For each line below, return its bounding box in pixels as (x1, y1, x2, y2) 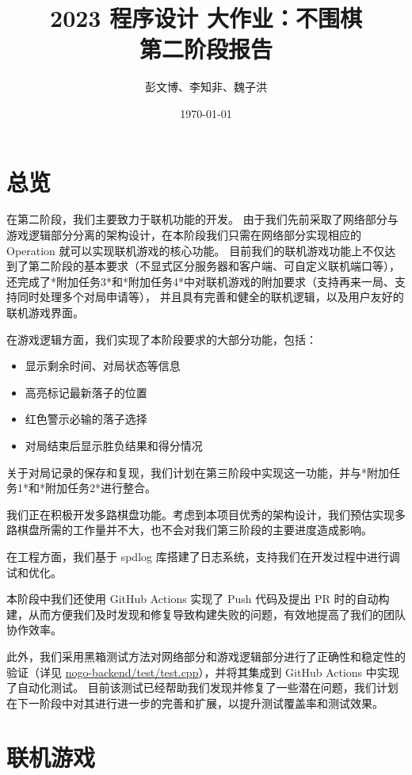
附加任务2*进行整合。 (44, 479, 156, 496)
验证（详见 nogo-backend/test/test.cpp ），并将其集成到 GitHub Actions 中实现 (6, 663, 399, 680)
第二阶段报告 (139, 32, 273, 65)
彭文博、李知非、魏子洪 (145, 78, 267, 95)
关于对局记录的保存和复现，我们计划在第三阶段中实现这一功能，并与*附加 (6, 464, 389, 480)
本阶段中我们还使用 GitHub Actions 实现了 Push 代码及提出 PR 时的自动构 (6, 590, 390, 607)
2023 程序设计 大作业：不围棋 (50, 2, 362, 34)
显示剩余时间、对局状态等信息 (25, 357, 181, 374)
